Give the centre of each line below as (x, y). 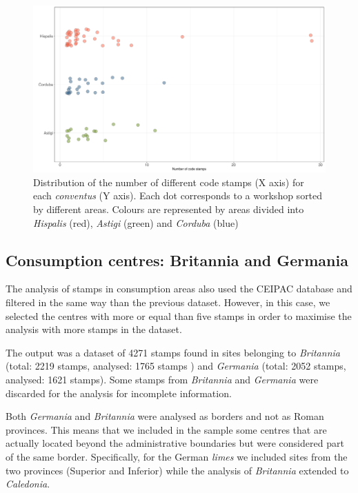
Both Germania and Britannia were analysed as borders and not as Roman (165, 416)
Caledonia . (28, 484)
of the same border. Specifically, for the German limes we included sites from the (177, 456)
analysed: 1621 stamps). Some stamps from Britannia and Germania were (162, 379)
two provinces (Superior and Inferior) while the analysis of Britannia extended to (177, 470)
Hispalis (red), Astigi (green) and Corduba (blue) (136, 222)
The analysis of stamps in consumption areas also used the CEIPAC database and (179, 289)
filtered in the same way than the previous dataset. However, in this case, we (168, 302)
